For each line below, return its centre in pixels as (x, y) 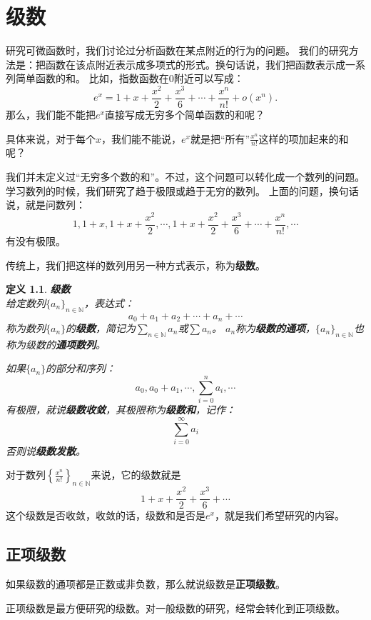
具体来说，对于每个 (51, 138)
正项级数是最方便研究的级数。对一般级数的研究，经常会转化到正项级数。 (176, 607)
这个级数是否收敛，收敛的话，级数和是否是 (106, 515)
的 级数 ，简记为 (101, 328)
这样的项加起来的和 (304, 138)
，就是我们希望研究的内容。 (279, 515)
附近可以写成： (209, 78)
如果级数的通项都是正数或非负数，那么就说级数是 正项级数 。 (146, 584)
